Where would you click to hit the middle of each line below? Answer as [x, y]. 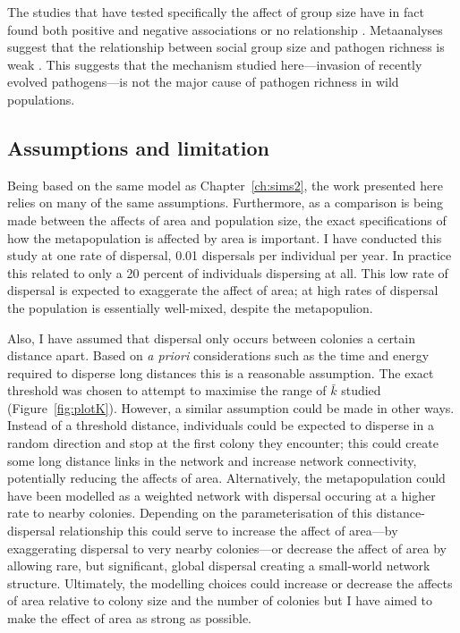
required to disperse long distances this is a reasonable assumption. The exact [221, 372]
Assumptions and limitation [138, 147]
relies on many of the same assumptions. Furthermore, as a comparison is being [226, 203]
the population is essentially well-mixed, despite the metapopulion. [190, 307]
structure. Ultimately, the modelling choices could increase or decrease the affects [230, 582]
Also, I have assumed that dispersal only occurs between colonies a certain [211, 338]
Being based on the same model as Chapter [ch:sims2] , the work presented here [225, 185]
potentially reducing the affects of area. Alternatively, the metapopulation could [226, 478]
